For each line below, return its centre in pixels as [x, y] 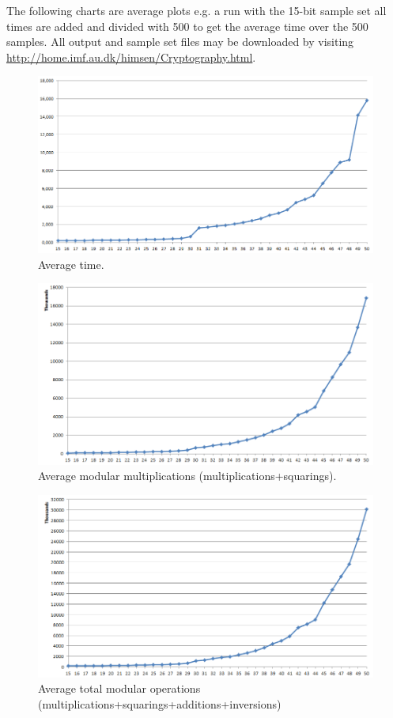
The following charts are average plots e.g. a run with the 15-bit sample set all [196, 10]
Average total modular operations [119, 688]
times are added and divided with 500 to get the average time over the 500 [187, 26]
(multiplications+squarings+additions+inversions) [160, 703]
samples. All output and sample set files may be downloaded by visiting [180, 42]
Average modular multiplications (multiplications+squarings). [187, 476]
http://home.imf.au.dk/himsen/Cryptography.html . [131, 57]
